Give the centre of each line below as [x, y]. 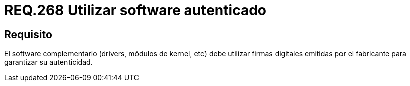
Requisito [28, 34]
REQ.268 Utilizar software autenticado [135, 10]
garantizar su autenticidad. [48, 62]
